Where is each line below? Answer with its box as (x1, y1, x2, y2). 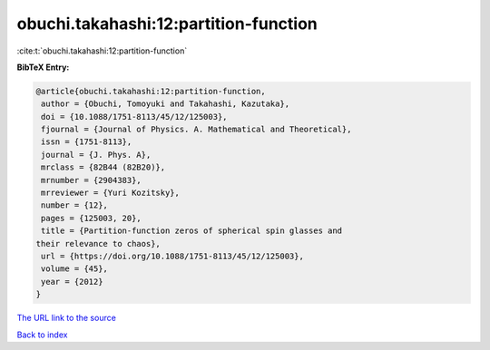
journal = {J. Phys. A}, (41, 150, 152, 160)
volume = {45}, (41, 264, 109, 274)
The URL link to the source (16, 313, 117, 324)
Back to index (16, 329, 68, 340)
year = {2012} (41, 277, 103, 287)
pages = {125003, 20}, (41, 213, 142, 223)
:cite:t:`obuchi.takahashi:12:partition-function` (16, 45, 188, 56)
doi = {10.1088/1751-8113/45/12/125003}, (41, 112, 228, 122)
